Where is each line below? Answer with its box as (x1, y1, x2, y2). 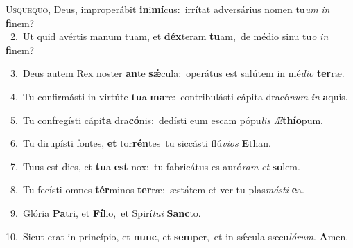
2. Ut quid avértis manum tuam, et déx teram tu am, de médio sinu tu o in (10, 29, 329, 44)
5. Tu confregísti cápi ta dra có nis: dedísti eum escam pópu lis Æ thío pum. (10, 112, 323, 127)
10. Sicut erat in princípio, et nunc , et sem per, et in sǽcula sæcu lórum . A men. (6, 229, 349, 243)
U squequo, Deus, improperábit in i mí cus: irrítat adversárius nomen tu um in (6, 2, 330, 16)
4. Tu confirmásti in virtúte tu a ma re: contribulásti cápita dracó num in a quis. (10, 89, 348, 103)
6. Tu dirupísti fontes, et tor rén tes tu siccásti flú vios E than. (10, 136, 271, 150)
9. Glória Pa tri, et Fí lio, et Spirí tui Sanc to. (10, 205, 201, 220)
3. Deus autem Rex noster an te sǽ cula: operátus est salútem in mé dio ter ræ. (10, 66, 345, 80)
